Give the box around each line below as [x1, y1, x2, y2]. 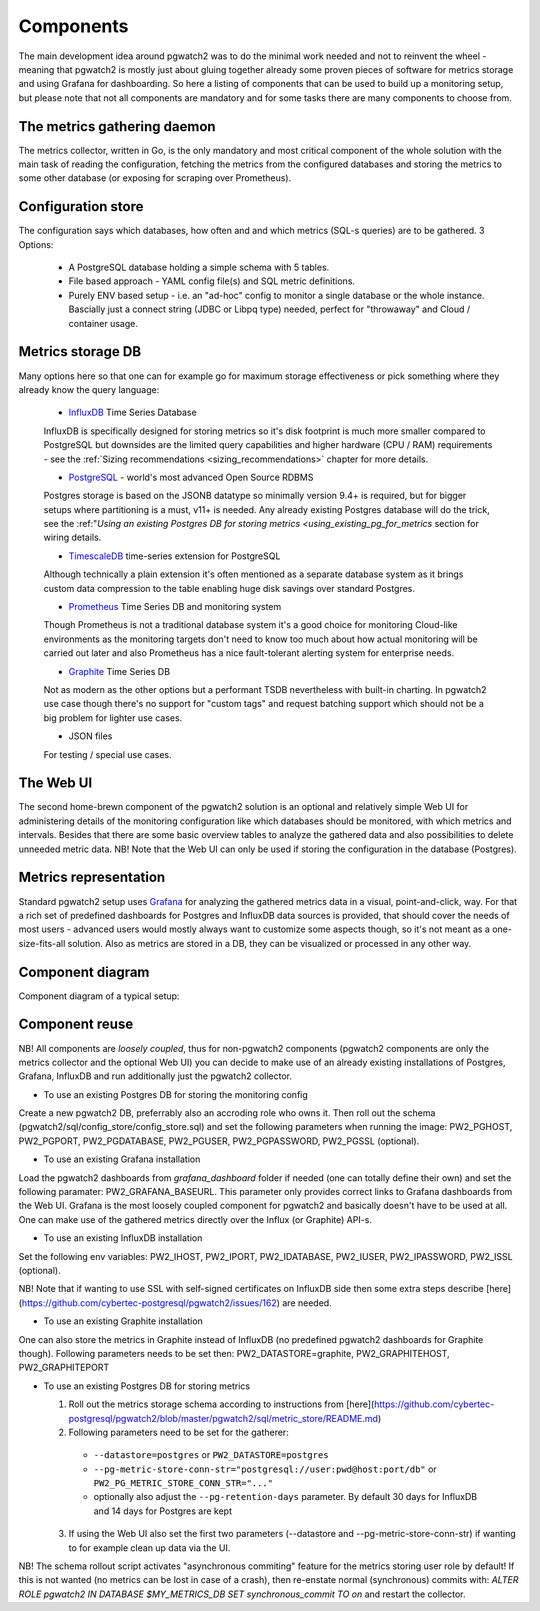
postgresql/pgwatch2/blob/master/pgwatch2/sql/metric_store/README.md [68, 1412, 379, 1424]
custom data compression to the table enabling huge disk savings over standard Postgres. [43, 582, 415, 594]
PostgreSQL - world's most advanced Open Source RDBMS [68, 471, 314, 483]
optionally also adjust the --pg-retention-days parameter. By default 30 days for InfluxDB [93, 1491, 478, 1503]
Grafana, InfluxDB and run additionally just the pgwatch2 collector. [18, 1070, 292, 1082]
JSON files [68, 730, 113, 742]
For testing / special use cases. [43, 748, 172, 760]
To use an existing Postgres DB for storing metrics [43, 1380, 250, 1392]
